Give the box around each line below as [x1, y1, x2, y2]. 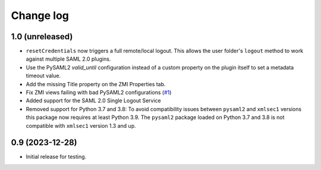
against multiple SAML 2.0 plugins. [26, 55, 111, 62]
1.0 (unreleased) [11, 32, 73, 42]
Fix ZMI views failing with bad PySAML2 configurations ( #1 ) [26, 89, 172, 96]
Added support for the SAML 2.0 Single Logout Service [26, 97, 162, 104]
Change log [11, 9, 70, 22]
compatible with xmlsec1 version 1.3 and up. [26, 122, 136, 129]
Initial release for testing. [26, 153, 87, 160]
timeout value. [26, 72, 61, 80]
